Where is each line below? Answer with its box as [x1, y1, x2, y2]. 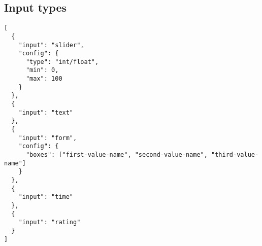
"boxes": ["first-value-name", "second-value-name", [25, 151, 208, 159]
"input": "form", [18, 134, 77, 142]
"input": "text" [18, 109, 74, 116]
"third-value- [211, 151, 259, 159]
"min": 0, [25, 66, 59, 74]
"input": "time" [18, 193, 74, 201]
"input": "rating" [18, 219, 81, 226]
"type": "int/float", [25, 58, 99, 65]
